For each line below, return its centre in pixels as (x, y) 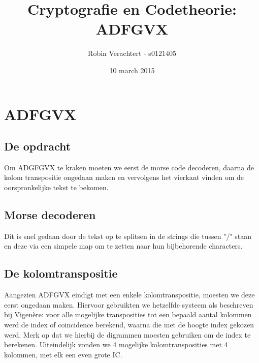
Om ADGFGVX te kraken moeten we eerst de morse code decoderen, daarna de (129, 167)
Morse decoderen (50, 215)
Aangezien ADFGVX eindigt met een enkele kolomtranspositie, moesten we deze (129, 295)
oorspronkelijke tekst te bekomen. (56, 187)
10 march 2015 (132, 70)
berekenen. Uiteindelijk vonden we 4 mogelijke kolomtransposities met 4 (116, 344)
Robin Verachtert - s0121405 (132, 53)
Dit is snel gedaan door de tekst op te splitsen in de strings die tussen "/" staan (128, 236)
